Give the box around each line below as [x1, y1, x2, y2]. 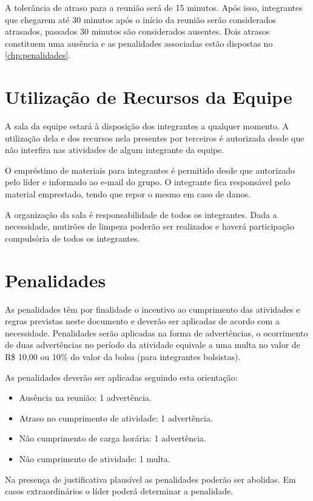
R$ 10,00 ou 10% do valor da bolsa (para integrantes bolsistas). [5, 350, 241, 363]
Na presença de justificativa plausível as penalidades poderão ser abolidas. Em [5, 472, 296, 485]
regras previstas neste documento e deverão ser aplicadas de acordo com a [5, 315, 280, 327]
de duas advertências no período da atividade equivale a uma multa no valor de [5, 338, 300, 351]
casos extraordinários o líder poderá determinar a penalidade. [5, 485, 234, 497]
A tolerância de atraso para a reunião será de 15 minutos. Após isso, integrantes [5, 1, 303, 13]
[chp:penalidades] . [5, 49, 71, 61]
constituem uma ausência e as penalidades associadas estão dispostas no [5, 36, 273, 49]
